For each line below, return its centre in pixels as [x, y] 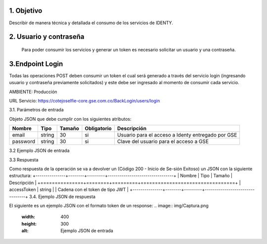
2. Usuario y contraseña [47, 37]
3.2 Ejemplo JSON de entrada [39, 150]
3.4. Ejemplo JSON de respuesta [62, 196]
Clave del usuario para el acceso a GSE [163, 142]
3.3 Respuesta [24, 160]
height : [29, 224]
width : [28, 217]
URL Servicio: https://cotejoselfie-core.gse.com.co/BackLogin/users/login [85, 101]
